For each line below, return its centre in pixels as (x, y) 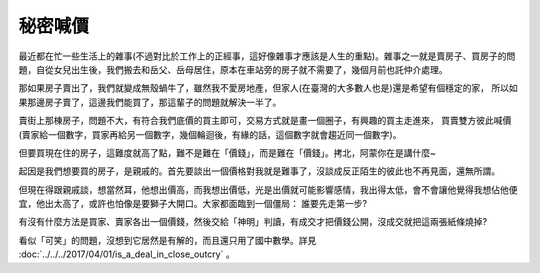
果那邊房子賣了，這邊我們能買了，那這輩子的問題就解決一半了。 (150, 102)
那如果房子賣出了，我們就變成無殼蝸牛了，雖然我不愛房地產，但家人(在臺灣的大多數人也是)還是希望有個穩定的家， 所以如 (268, 88)
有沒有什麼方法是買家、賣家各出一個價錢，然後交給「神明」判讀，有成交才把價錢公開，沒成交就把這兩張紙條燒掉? (253, 222)
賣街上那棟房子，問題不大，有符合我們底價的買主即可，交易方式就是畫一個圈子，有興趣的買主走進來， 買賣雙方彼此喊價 (265, 121)
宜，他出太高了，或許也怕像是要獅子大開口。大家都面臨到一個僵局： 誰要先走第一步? (193, 204)
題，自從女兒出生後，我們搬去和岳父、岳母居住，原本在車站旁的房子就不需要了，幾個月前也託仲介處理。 (233, 69)
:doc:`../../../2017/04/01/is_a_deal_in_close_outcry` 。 (126, 254)
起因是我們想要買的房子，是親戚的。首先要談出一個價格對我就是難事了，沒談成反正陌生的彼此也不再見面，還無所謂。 (259, 171)
